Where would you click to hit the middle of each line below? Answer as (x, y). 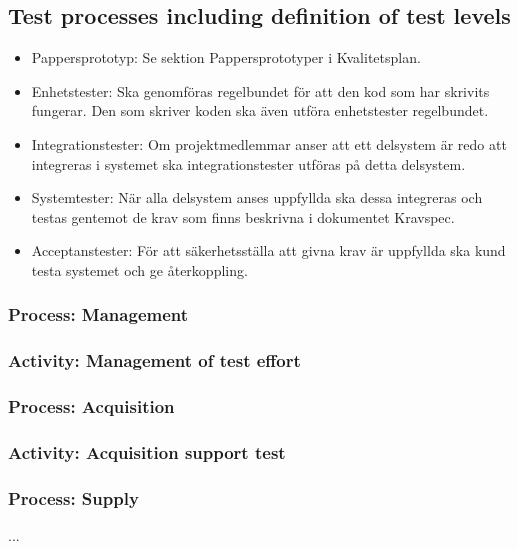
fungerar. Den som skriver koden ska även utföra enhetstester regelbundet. (260, 110)
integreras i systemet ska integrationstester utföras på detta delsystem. (248, 163)
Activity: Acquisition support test (147, 452)
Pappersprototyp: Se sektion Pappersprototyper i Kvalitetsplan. (226, 57)
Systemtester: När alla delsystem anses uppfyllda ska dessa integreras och (257, 197)
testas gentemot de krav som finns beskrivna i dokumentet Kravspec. (243, 216)
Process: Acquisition (91, 406)
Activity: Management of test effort (154, 360)
